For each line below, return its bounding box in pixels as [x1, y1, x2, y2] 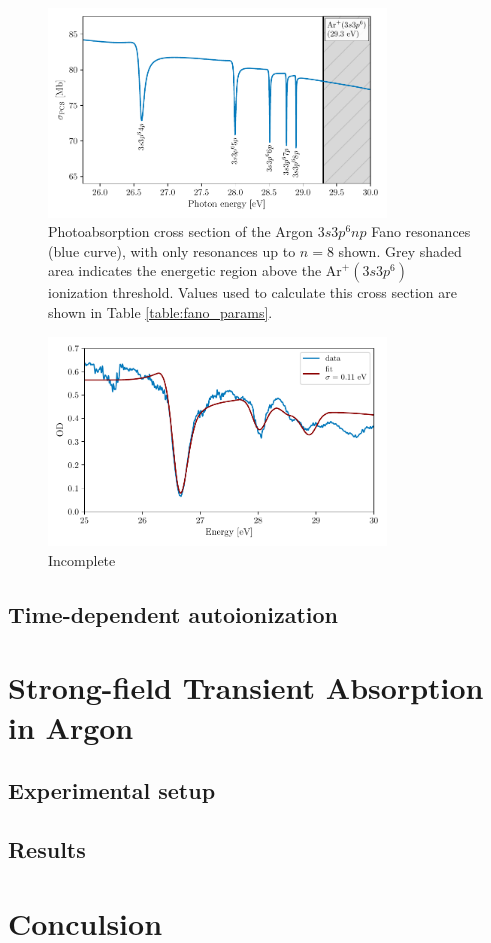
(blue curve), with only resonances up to [48, 240, 296, 261]
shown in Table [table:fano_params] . [48, 302, 273, 323]
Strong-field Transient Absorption [8, 667, 484, 708]
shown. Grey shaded [338, 240, 462, 261]
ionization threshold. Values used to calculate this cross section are [48, 282, 457, 303]
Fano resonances [371, 221, 471, 242]
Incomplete [48, 549, 116, 570]
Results [8, 834, 86, 865]
